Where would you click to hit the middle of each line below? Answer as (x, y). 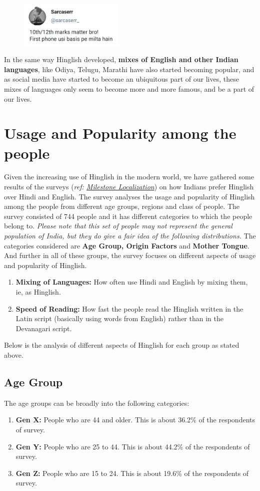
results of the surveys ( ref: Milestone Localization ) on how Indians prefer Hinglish (129, 187)
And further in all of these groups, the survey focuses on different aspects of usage (130, 255)
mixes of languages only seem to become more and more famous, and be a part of (129, 88)
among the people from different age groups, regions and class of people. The (122, 206)
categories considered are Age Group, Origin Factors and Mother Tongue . (127, 245)
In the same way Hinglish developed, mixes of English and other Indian (121, 59)
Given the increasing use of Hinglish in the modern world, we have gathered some (129, 177)
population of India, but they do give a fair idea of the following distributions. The (130, 236)
